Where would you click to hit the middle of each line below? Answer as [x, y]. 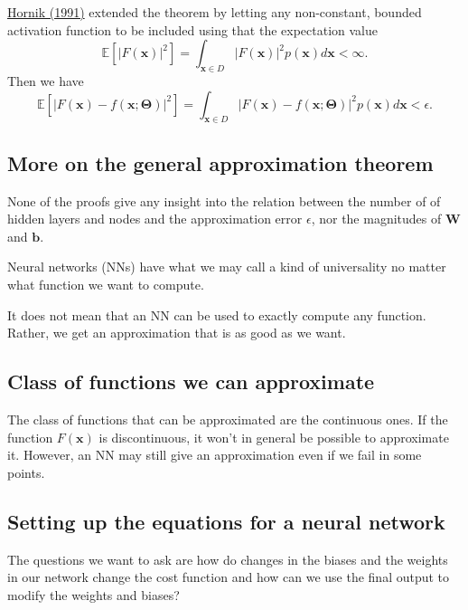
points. [26, 472]
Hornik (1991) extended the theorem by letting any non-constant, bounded [215, 12]
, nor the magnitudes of [376, 219]
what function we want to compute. [106, 284]
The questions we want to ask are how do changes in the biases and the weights [228, 559]
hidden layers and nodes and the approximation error [155, 219]
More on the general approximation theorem [220, 162]
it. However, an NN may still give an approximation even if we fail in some [215, 455]
